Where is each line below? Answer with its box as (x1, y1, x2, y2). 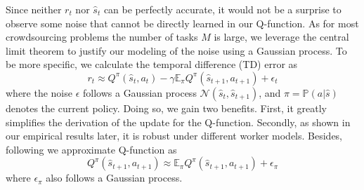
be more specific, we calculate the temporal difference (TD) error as (6, 57, 298, 72)
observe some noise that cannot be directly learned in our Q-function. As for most (6, 15, 359, 30)
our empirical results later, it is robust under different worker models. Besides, (6, 128, 343, 143)
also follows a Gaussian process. (46, 170, 183, 185)
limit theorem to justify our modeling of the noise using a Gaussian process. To (6, 43, 347, 57)
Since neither (6, 2, 62, 16)
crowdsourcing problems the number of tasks (6, 29, 198, 44)
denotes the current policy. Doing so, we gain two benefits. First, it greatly (6, 100, 327, 115)
